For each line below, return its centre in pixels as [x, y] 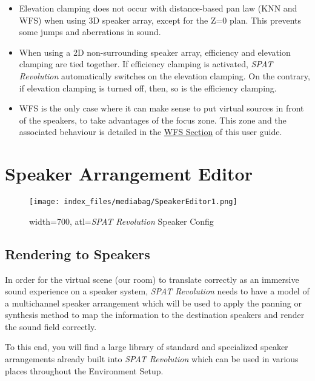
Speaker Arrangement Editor [129, 174]
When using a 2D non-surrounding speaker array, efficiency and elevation [155, 52]
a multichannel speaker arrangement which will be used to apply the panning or [153, 303]
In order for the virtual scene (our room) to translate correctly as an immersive [152, 279]
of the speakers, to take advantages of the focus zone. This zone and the [153, 120]
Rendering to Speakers [78, 253]
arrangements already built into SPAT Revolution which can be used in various [152, 359]
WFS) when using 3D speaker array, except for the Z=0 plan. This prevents [160, 20]
